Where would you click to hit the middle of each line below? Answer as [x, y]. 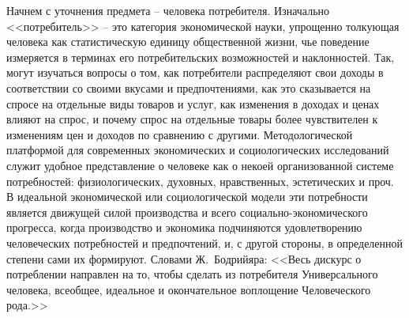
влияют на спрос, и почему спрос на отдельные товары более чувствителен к [192, 119]
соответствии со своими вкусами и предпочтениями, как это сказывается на [189, 87]
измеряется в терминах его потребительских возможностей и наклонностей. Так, [201, 57]
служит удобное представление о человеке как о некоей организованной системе [200, 165]
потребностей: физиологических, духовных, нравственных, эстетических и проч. [200, 181]
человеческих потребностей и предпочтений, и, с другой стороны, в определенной [205, 242]
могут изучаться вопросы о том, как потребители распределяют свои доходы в [195, 72]
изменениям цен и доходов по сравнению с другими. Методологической [180, 134]
